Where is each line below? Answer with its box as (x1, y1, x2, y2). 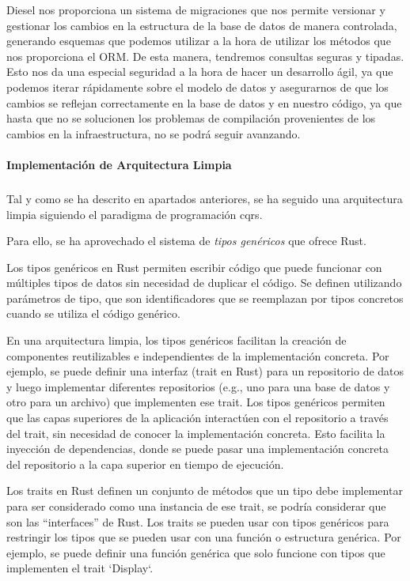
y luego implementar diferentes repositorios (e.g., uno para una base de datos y (6, 378, 390, 394)
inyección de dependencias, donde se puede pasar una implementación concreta (6, 440, 389, 457)
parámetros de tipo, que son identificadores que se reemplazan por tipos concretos (6, 289, 404, 306)
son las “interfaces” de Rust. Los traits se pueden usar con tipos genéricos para (6, 513, 389, 530)
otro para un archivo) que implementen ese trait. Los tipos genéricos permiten (6, 394, 385, 410)
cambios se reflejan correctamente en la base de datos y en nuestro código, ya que (6, 94, 402, 111)
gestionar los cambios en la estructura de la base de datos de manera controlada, (6, 17, 397, 33)
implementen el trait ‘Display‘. (6, 560, 154, 576)
